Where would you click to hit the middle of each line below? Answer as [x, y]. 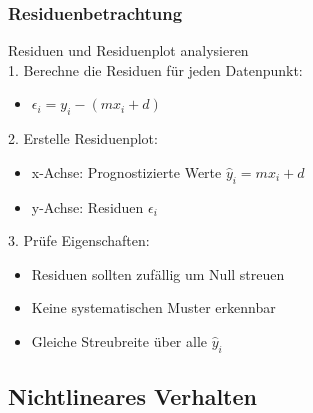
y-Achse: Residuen [87, 206]
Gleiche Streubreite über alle [119, 340]
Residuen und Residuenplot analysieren [128, 50]
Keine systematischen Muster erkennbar [153, 307]
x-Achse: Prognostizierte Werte [126, 171]
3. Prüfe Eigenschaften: [79, 240]
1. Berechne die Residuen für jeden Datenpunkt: [155, 69]
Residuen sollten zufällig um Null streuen [158, 273]
